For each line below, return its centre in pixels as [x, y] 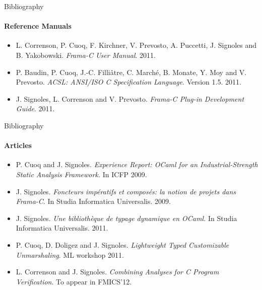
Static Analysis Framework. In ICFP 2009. [81, 174]
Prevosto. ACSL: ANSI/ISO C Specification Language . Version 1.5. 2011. [128, 82]
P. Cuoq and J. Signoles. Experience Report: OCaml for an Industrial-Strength [137, 164]
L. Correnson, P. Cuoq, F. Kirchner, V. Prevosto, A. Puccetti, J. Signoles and [136, 45]
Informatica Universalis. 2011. [62, 228]
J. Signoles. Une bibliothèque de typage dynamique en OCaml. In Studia [126, 218]
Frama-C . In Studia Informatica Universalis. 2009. [93, 201]
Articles [18, 145]
